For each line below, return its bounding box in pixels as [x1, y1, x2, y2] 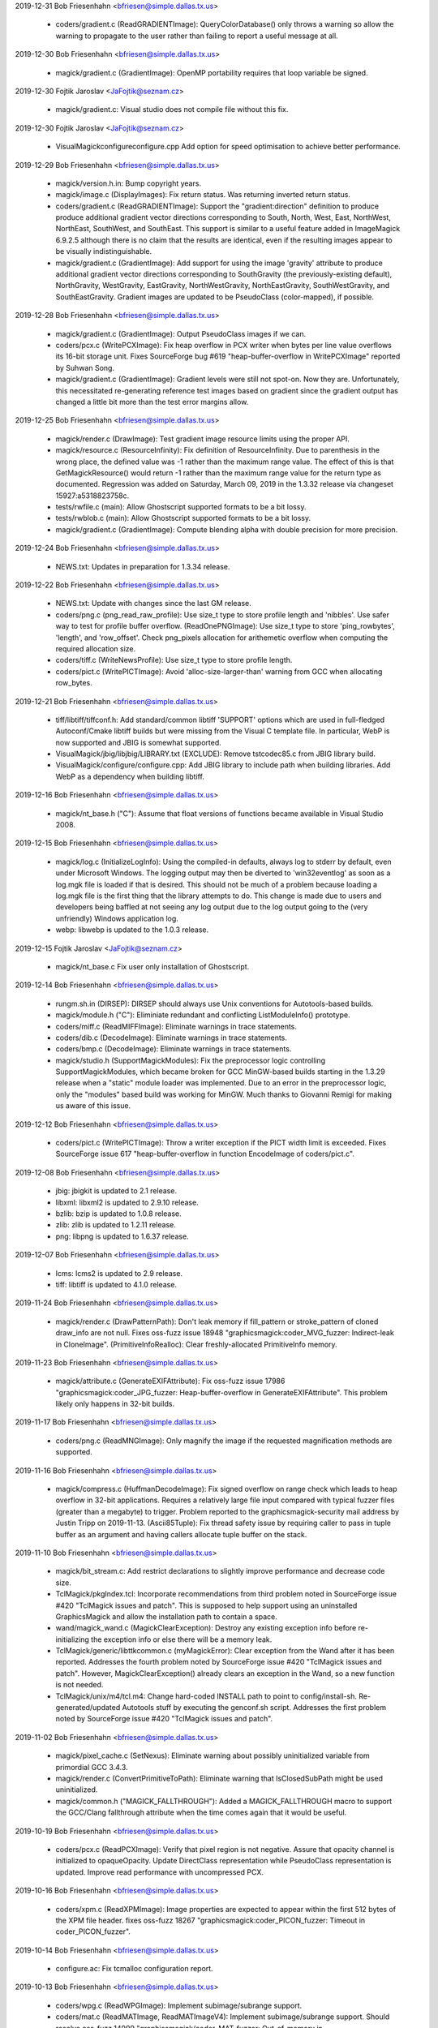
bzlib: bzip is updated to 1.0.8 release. [55, 1209, 182, 1218]
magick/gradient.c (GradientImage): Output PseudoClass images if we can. [55, 329, 307, 338]
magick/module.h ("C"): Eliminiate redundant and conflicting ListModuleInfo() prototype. [55, 1010, 350, 1020]
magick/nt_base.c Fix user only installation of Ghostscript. [55, 961, 250, 971]
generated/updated [55, 1703, 121, 1712]
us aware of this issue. [55, 1101, 131, 1111]
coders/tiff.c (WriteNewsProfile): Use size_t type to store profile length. [55, 655, 293, 665]
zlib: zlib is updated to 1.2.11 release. [55, 1220, 176, 1230]
